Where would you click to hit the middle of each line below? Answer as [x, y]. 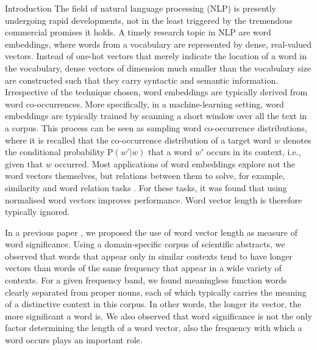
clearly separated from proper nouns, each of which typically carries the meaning [156, 292]
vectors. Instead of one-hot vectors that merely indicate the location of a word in [156, 56]
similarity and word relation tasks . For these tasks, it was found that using [146, 187]
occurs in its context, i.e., [254, 152]
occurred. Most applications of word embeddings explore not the [175, 163]
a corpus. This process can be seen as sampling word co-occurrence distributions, [156, 127]
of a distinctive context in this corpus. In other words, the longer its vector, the [153, 304]
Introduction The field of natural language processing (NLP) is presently [141, 8]
